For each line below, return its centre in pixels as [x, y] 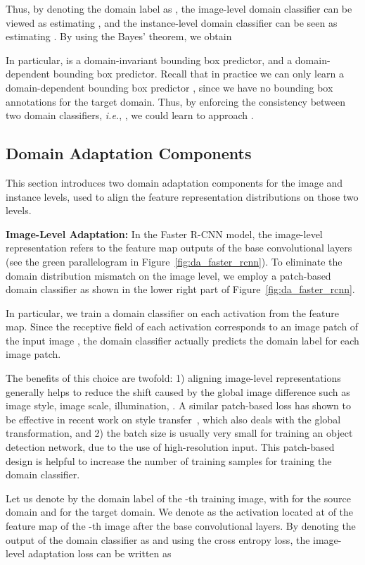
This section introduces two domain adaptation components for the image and [174, 182]
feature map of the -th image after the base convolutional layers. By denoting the [181, 526]
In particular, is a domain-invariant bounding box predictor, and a [149, 60]
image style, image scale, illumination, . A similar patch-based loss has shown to [178, 405]
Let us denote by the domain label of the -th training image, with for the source [178, 498]
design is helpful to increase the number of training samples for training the [169, 460]
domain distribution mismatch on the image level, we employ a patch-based [168, 275]
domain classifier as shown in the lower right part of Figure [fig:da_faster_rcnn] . [180, 289]
